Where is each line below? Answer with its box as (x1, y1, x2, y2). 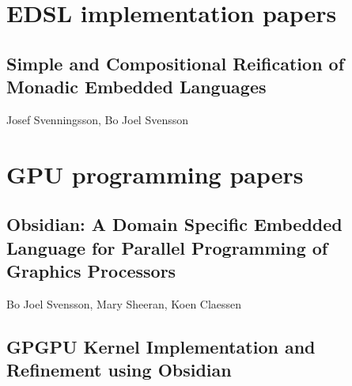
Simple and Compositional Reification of (6, 51, 345, 75)
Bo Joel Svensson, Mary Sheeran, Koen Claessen (6, 295, 242, 312)
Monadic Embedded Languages (6, 74, 267, 99)
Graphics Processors (6, 259, 176, 283)
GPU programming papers (6, 157, 304, 190)
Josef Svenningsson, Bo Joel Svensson (6, 111, 189, 127)
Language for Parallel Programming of (6, 235, 328, 259)
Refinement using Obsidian (6, 358, 232, 382)
